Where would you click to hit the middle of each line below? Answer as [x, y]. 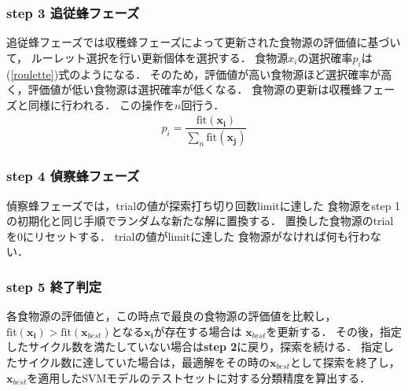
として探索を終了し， [345, 361]
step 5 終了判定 [54, 286]
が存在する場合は [198, 331]
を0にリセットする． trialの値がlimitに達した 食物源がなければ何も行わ [188, 236]
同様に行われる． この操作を [101, 104]
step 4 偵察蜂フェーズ [73, 176]
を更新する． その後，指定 [334, 331]
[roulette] [32, 74]
